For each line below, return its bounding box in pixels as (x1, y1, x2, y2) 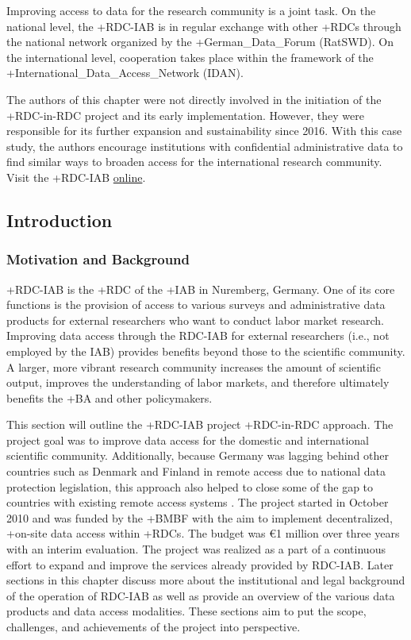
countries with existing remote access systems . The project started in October (6, 494, 389, 511)
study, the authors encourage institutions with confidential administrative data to (6, 137, 403, 154)
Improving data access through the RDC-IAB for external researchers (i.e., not (6, 327, 390, 344)
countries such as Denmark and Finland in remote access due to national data (6, 463, 386, 480)
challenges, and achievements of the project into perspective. (6, 619, 301, 634)
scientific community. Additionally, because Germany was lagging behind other (6, 447, 389, 464)
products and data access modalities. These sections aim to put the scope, (6, 603, 367, 619)
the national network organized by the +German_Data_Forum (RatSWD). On (6, 33, 394, 50)
